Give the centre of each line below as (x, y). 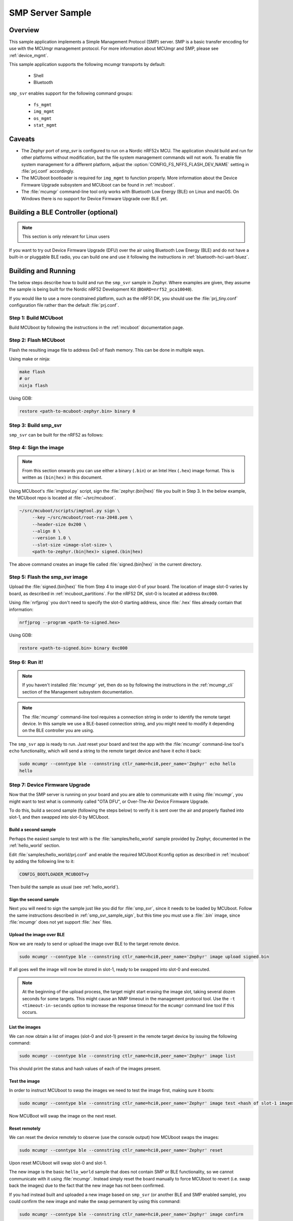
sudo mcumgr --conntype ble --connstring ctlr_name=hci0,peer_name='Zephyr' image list (127, 1056)
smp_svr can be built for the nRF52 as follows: (56, 435)
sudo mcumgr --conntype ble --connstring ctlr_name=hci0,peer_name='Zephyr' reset (121, 1150)
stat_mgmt (45, 125)
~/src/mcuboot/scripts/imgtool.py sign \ (70, 511)
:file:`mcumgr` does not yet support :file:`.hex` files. (61, 922)
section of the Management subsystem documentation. (78, 692)
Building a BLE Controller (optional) (63, 212)
